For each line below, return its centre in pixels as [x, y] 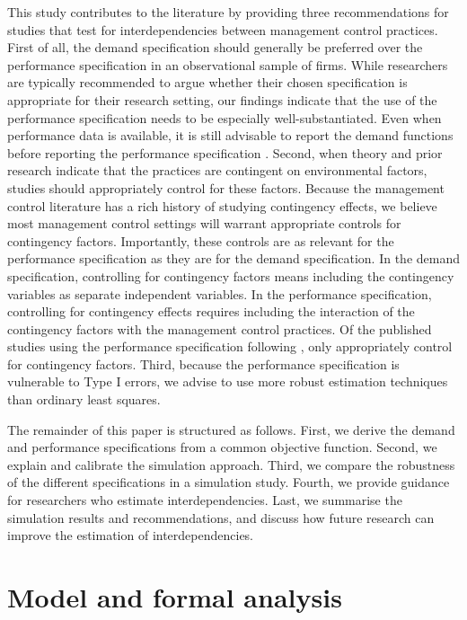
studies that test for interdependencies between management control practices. [223, 29]
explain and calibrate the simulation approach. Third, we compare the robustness [231, 464]
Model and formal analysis [175, 597]
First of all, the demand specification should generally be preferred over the [215, 47]
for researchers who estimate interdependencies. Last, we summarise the [205, 500]
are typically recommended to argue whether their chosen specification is [207, 82]
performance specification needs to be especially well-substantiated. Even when [225, 117]
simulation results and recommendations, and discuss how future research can [221, 517]
